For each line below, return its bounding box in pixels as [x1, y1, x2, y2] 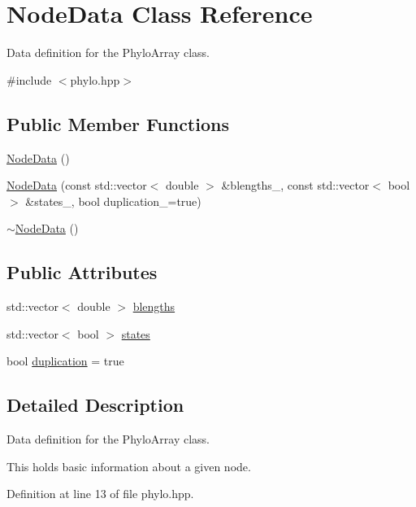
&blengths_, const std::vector [221, 177, 370, 194]
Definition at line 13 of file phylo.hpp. [6, 485, 194, 502]
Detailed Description [6, 392, 184, 417]
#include [6, 71, 52, 88]
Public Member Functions [6, 111, 229, 136]
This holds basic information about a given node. [6, 457, 251, 474]
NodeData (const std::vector [6, 177, 147, 194]
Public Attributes [6, 260, 158, 285]
